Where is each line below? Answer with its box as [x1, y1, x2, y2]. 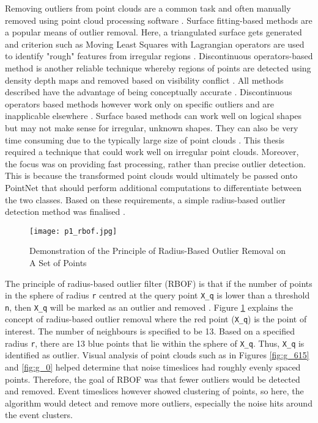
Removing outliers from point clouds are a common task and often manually [5, 2, 291, 14]
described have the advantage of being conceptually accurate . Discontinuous [5, 85, 292, 98]
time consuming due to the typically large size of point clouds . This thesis [5, 133, 285, 146]
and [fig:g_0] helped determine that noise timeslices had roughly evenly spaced [5, 360, 301, 373]
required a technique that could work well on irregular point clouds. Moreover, [5, 145, 299, 158]
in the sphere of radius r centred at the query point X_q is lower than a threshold [5, 289, 310, 302]
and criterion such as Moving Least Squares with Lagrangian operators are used [5, 37, 305, 50]
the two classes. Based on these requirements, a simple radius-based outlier [5, 193, 286, 206]
